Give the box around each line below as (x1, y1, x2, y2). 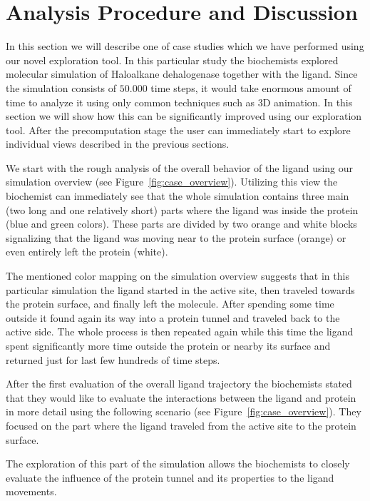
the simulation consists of (6, 80, 117, 95)
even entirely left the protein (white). (6, 244, 168, 259)
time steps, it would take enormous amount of (150, 80, 351, 95)
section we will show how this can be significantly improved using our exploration (6, 108, 362, 123)
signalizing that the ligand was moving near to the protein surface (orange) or (6, 230, 346, 245)
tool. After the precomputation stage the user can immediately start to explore (6, 122, 351, 137)
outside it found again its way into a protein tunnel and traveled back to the (6, 310, 340, 325)
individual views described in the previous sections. (6, 136, 230, 151)
